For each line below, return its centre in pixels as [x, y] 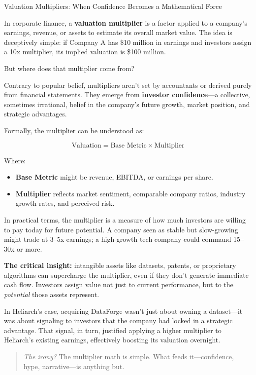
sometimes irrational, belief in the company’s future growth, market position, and [127, 104]
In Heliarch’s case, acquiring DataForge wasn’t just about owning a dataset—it [123, 311]
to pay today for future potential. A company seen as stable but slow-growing [121, 229]
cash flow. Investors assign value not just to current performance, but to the [119, 284]
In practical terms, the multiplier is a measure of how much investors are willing [125, 219]
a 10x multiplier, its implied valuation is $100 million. [85, 52]
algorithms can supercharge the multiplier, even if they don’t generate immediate [126, 275]
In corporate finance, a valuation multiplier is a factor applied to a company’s [126, 22]
